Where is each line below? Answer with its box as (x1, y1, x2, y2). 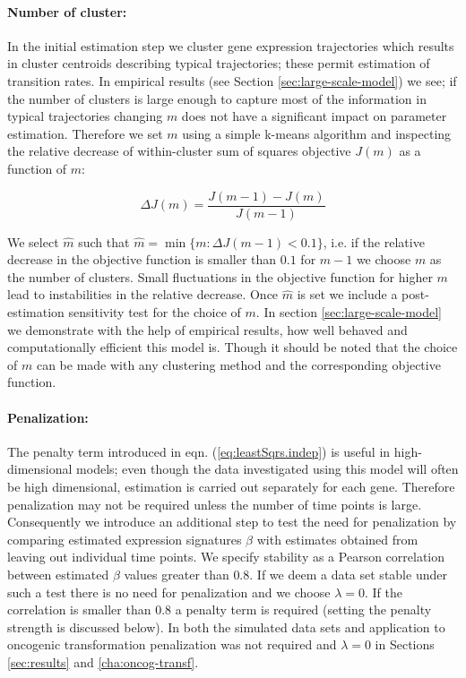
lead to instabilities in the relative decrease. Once (7, 285, 279, 304)
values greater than (124, 564, 229, 583)
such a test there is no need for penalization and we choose (7, 582, 331, 601)
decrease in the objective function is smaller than (7, 250, 277, 269)
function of (7, 159, 67, 177)
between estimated (7, 564, 109, 583)
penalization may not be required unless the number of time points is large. (7, 494, 422, 513)
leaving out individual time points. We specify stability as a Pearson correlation (7, 547, 445, 566)
